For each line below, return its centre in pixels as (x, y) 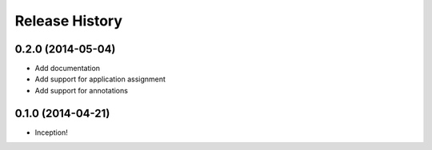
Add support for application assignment (100, 79)
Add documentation (67, 69)
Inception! (51, 132)
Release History (69, 21)
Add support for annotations (81, 90)
